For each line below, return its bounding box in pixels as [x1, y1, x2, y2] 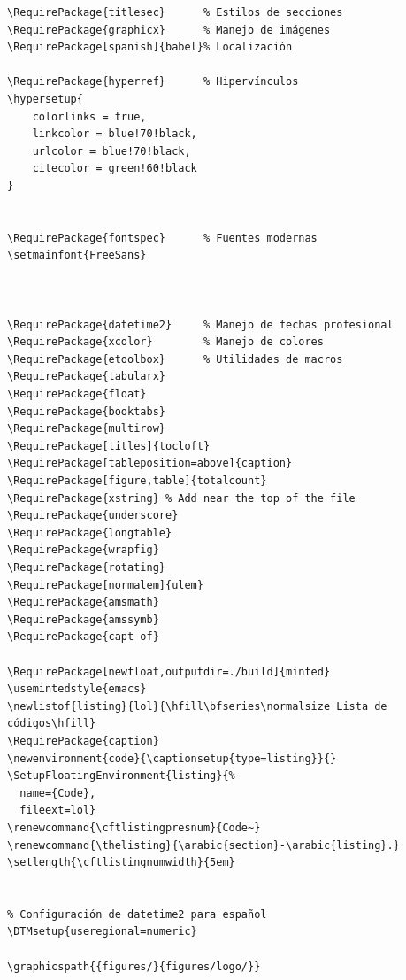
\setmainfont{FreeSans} [7, 249, 147, 262]
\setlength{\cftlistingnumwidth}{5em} [7, 856, 235, 869]
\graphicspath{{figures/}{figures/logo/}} [7, 960, 261, 973]
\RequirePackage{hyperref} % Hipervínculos [7, 75, 299, 89]
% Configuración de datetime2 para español [7, 907, 267, 921]
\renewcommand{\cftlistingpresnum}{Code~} [7, 821, 261, 834]
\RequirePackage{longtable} [7, 526, 172, 539]
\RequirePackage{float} [7, 388, 147, 401]
